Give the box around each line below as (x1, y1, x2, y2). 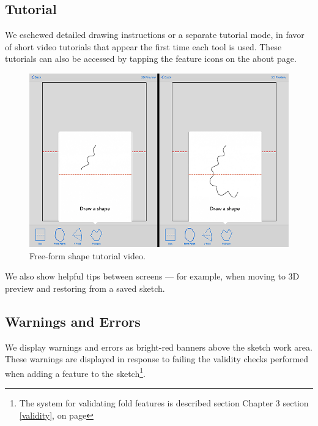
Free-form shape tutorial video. (29, 249, 146, 262)
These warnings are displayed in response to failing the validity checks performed (5, 352, 309, 365)
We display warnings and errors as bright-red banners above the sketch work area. (5, 340, 312, 353)
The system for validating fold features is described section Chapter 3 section (19, 397, 309, 409)
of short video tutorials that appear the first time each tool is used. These (5, 40, 282, 53)
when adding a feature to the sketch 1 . (5, 365, 146, 379)
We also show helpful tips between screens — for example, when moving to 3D (5, 270, 300, 283)
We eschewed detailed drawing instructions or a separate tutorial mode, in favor (5, 28, 305, 41)
